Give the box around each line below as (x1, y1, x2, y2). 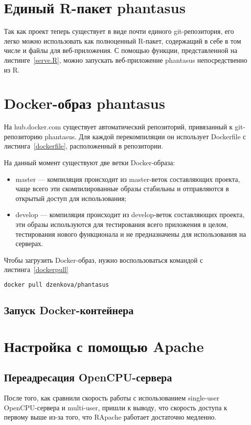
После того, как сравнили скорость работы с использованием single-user (4, 393, 220, 403)
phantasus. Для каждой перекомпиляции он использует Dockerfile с (45, 131, 246, 141)
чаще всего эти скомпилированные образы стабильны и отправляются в (15, 183, 229, 194)
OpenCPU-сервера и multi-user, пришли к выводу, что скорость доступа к (4, 402, 228, 412)
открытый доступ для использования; (15, 193, 127, 203)
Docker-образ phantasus (4, 93, 165, 113)
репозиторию (4, 131, 43, 141)
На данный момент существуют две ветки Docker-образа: (4, 157, 175, 167)
